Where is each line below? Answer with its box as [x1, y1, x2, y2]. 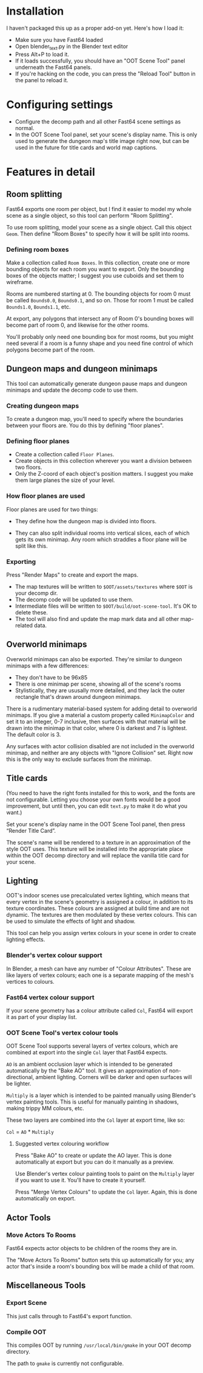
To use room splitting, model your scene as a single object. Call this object [6, 223, 192, 231]
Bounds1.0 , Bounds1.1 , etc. [6, 303, 71, 310]
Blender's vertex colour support [6, 951, 103, 959]
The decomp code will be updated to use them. [15, 596, 133, 603]
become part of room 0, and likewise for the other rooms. [6, 321, 150, 328]
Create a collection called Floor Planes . [15, 451, 115, 458]
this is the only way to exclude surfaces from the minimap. [6, 756, 152, 763]
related [15, 622, 33, 629]
